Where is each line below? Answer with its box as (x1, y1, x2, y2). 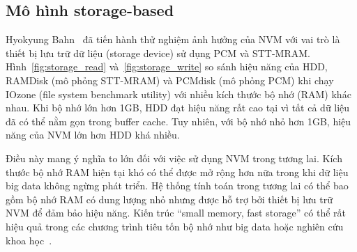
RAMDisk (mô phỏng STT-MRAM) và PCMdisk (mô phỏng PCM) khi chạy (6, 72, 334, 87)
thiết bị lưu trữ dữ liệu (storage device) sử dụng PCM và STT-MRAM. (6, 45, 310, 60)
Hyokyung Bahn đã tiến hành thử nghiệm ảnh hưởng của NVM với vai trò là (6, 32, 340, 47)
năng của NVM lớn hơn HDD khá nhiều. (6, 127, 180, 142)
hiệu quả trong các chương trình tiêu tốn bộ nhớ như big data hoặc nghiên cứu (6, 219, 344, 233)
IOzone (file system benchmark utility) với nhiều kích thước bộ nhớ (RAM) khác (6, 86, 351, 101)
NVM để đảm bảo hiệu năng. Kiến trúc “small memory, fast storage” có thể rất (6, 205, 347, 220)
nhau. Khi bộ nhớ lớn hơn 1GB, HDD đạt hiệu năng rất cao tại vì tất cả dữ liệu (6, 100, 350, 115)
